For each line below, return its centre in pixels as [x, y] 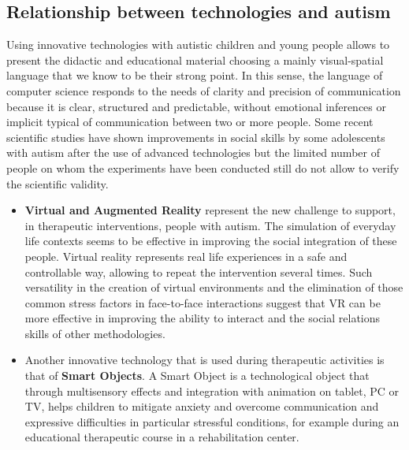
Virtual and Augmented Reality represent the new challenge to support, [210, 210]
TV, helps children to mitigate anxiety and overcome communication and [202, 406]
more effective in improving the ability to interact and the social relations [203, 318]
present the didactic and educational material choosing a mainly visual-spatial [195, 60]
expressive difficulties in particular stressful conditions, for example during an [212, 421]
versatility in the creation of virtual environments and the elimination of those [214, 287]
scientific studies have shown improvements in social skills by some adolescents [196, 137]
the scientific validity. [58, 183]
